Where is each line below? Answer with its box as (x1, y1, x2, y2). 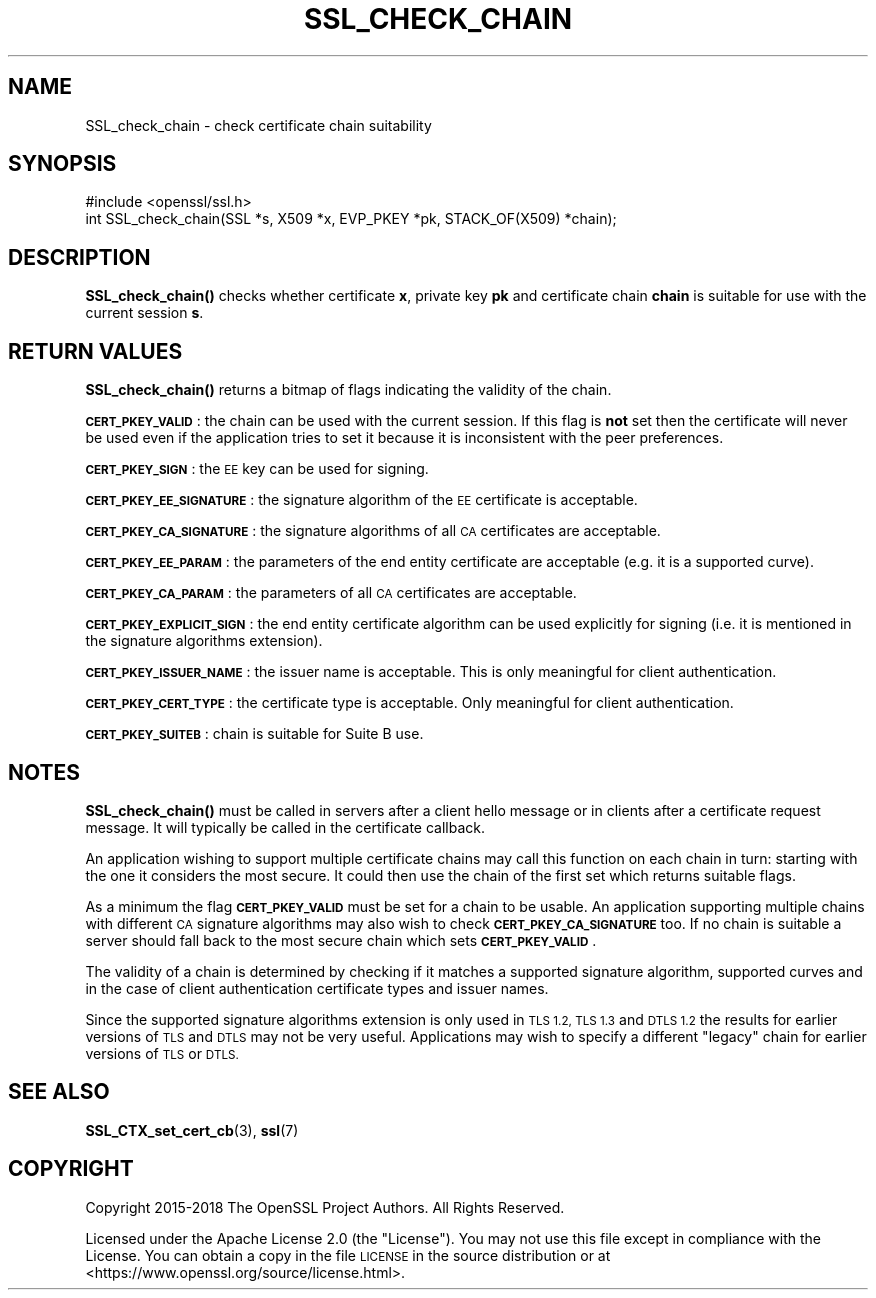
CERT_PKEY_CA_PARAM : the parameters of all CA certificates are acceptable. (85, 584, 577, 602)
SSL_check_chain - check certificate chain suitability (85, 116, 432, 134)
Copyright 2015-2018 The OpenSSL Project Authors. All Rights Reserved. (85, 1198, 565, 1216)
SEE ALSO (8, 1079, 110, 1105)
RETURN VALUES (8, 338, 183, 364)
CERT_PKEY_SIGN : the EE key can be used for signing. (85, 460, 429, 478)
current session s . (85, 304, 204, 322)
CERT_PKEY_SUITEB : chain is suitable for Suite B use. (85, 725, 424, 743)
